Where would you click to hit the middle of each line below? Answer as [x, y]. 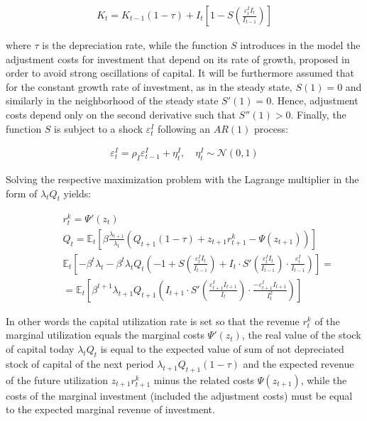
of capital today [40, 349]
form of [22, 193]
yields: [77, 193]
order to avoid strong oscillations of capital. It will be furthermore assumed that [180, 73]
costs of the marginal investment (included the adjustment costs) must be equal [179, 395]
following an [184, 128]
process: [271, 128]
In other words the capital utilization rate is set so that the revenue [153, 321]
